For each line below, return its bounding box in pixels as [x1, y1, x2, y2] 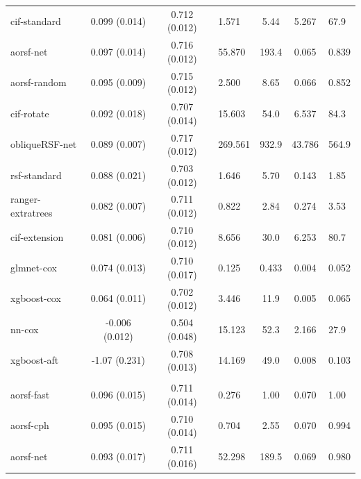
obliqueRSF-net [10, 137, 77, 151]
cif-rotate [10, 106, 49, 120]
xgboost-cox [10, 291, 61, 305]
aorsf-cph [10, 418, 49, 432]
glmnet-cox [10, 260, 57, 275]
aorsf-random [10, 75, 67, 90]
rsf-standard [10, 167, 62, 182]
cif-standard [10, 13, 61, 28]
